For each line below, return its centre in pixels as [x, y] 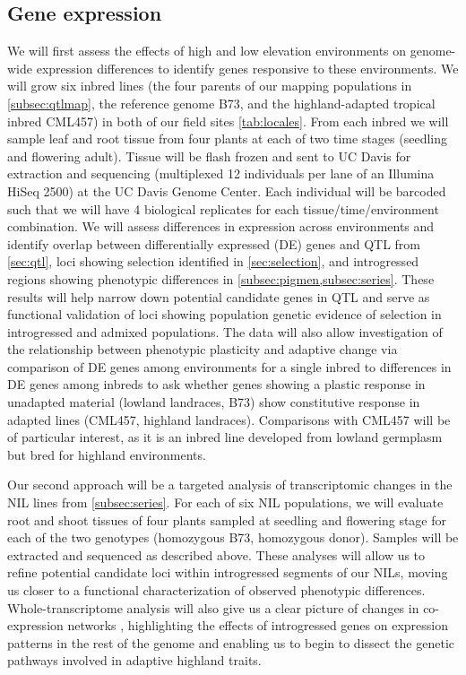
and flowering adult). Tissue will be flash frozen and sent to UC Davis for [209, 156]
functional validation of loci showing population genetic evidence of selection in [224, 314]
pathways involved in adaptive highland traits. [134, 660]
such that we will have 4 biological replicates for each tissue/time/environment [223, 208]
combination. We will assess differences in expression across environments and [221, 226]
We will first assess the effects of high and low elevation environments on [207, 51]
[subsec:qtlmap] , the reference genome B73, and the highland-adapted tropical [221, 103]
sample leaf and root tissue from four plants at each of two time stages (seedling [227, 138]
